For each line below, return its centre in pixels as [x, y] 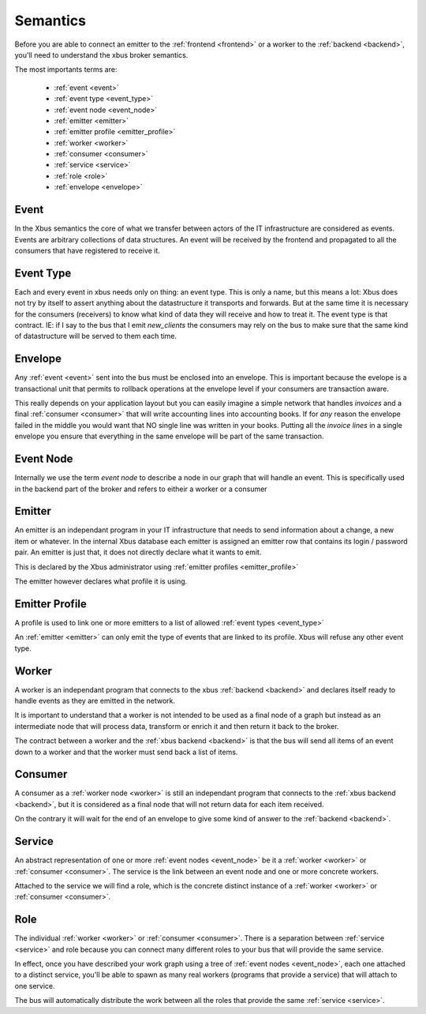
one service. [35, 986]
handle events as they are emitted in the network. [95, 700]
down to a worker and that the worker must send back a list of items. [126, 752]
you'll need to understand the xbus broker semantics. [101, 54]
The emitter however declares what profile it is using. [101, 581]
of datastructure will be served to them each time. [96, 336]
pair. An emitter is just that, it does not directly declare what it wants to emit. [138, 552]
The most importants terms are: [66, 69]
